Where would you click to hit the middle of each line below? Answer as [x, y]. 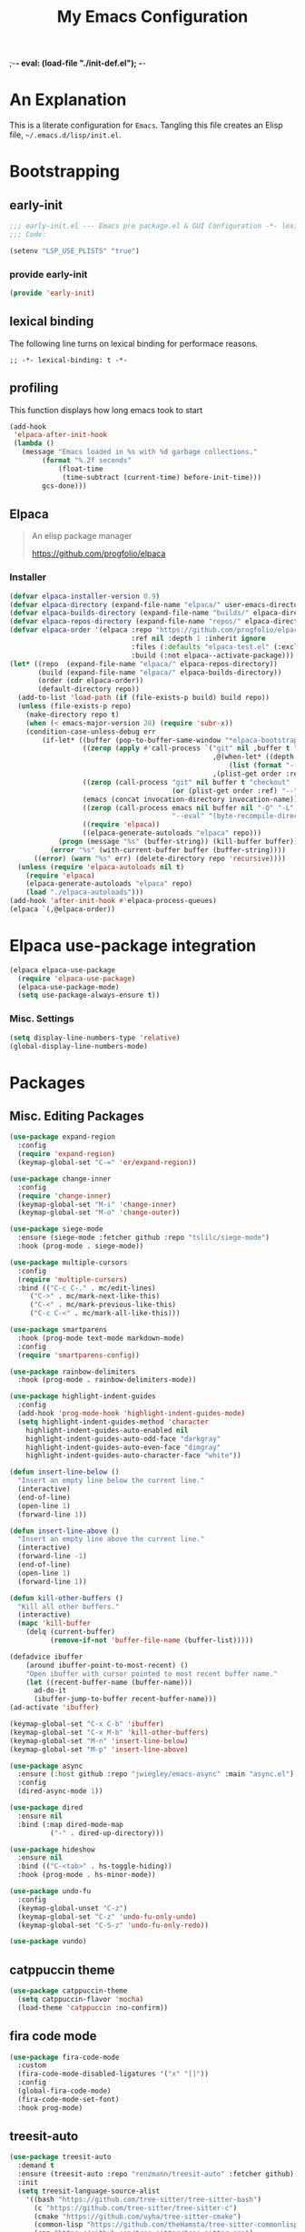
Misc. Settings [42, 1019]
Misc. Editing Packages [77, 1116]
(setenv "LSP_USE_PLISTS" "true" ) [75, 251]
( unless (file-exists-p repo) [74, 706]
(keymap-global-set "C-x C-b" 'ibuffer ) [87, 1724]
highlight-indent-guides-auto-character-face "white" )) [134, 1456]
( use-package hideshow [52, 1850]
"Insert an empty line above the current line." [111, 1539]
